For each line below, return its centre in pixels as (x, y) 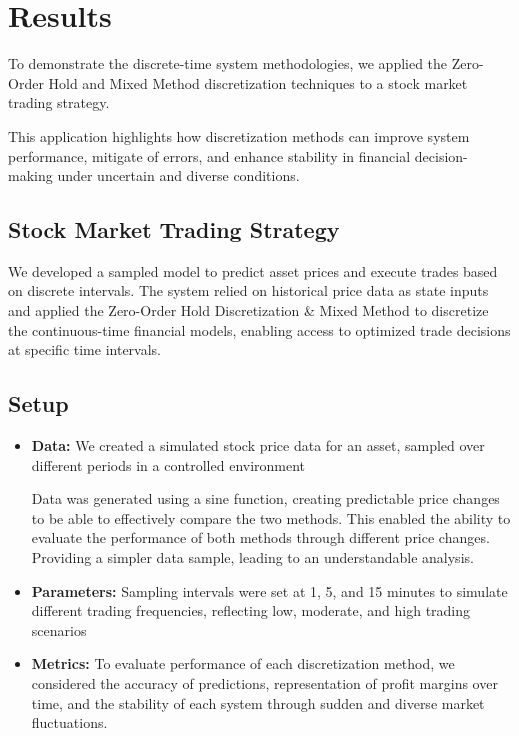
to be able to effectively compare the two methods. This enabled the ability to (271, 517)
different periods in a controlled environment (168, 464)
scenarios (59, 629)
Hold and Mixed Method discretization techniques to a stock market (258, 82)
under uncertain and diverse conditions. (178, 175)
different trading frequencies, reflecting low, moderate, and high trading (251, 610)
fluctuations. (69, 722)
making (30, 175)
